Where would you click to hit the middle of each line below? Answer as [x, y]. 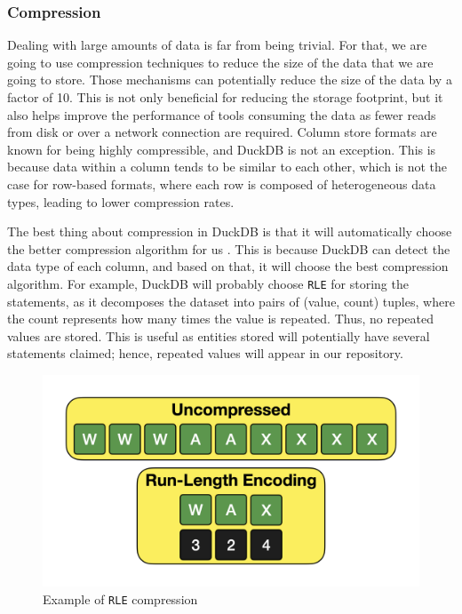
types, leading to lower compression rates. [121, 201]
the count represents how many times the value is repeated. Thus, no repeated [220, 319]
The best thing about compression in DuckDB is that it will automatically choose [230, 231]
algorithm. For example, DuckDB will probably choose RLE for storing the [208, 283]
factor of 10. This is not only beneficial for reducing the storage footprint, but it [225, 97]
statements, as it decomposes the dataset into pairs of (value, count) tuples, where [231, 301]
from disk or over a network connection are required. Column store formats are [222, 132]
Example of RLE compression [120, 599]
